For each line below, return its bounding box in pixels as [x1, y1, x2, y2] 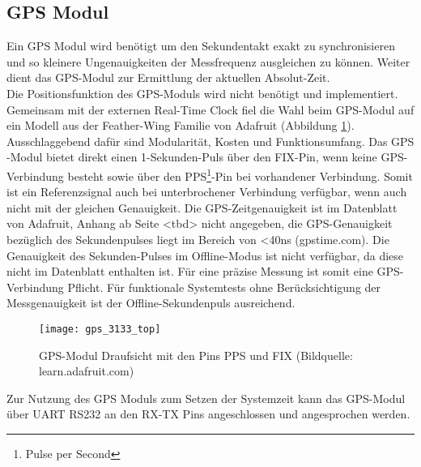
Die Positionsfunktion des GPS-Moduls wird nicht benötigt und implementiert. [6, 84, 398, 101]
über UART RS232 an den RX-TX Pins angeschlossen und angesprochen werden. [6, 405, 410, 422]
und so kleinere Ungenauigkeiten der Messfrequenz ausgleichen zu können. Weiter [6, 53, 410, 70]
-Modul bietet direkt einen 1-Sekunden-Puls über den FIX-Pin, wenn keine [6, 148, 377, 165]
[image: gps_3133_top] [39, 323, 161, 335]
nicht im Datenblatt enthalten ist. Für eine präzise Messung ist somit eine [6, 263, 373, 280]
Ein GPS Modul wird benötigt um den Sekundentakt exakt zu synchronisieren [6, 37, 395, 54]
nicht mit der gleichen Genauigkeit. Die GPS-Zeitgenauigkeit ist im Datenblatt [6, 199, 398, 216]
